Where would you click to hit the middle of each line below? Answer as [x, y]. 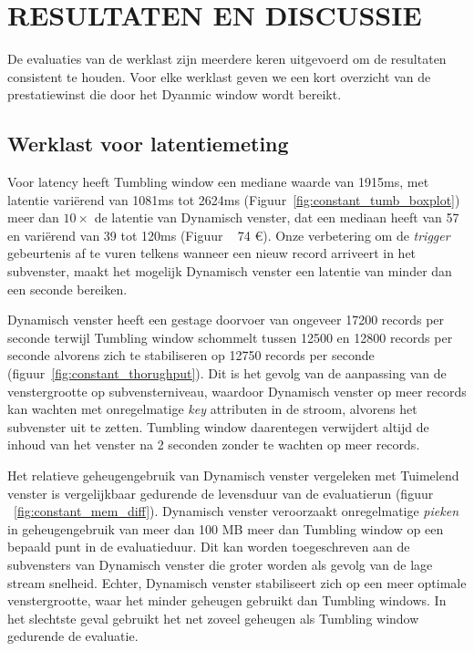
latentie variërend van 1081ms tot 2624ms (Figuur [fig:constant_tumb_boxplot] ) [234, 199]
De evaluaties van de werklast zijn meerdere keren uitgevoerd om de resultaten [227, 59]
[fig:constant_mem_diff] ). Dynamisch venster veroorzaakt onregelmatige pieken [236, 511]
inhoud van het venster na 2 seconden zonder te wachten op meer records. [214, 444]
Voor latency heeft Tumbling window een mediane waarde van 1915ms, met [218, 182]
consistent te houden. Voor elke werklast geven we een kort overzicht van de [219, 76]
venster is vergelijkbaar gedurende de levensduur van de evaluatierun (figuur [221, 493]
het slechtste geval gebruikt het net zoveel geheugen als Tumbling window [213, 618]
